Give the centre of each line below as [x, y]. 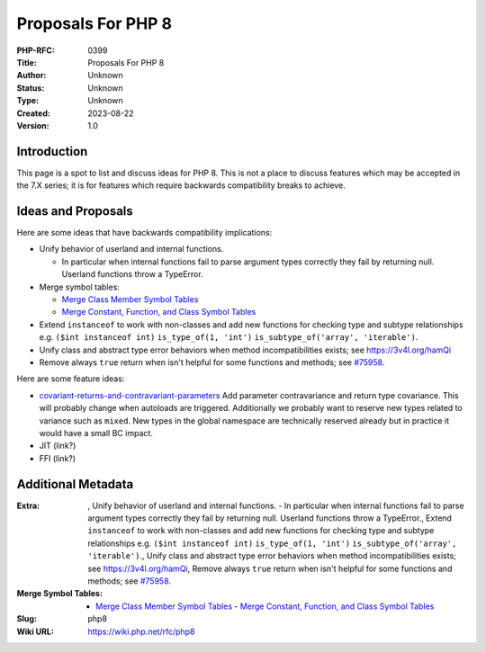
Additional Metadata [75, 484]
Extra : [28, 505]
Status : [31, 88]
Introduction [52, 152]
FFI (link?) [58, 458]
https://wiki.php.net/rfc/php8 [141, 631]
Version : [33, 125]
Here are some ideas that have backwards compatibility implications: [144, 233]
